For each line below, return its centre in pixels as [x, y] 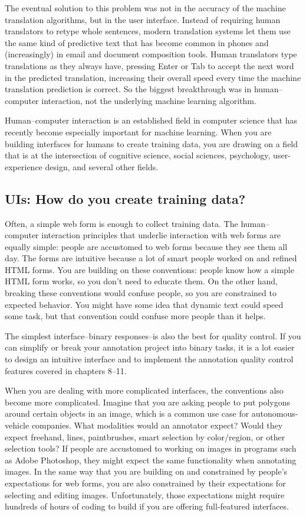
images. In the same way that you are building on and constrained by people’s [146, 471]
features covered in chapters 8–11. [66, 370]
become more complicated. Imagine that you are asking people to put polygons [147, 402]
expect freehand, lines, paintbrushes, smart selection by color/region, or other [145, 437]
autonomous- [275, 413]
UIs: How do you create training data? [125, 198]
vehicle [17, 425]
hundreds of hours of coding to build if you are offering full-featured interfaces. [147, 506]
